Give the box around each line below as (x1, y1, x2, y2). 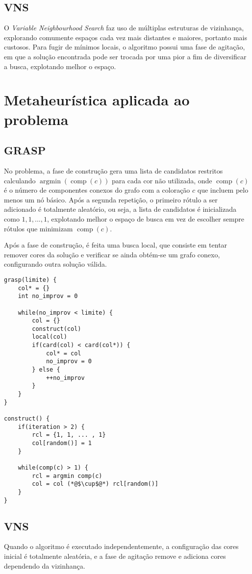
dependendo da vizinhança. (4, 560, 85, 571)
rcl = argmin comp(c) (32, 472, 102, 479)
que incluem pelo (197, 185, 249, 195)
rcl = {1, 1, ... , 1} (32, 431, 106, 439)
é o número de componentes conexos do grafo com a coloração (4, 185, 190, 195)
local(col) (32, 333, 67, 341)
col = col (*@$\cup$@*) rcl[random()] (32, 480, 158, 488)
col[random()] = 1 (32, 440, 92, 447)
